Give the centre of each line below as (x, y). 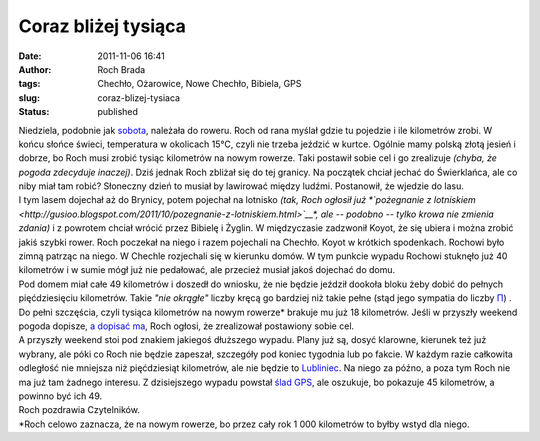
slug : (29, 97)
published (118, 112)
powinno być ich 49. (60, 396)
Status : (34, 112)
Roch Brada (121, 69)
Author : (35, 69)
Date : (30, 56)
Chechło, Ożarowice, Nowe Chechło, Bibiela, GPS (199, 84)
